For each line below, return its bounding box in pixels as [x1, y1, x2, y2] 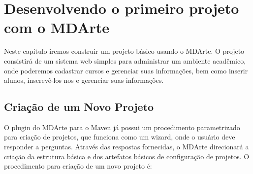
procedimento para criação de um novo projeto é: [4, 161, 152, 171]
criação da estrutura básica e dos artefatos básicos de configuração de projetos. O [4, 151, 250, 161]
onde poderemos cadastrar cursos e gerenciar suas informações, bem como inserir [4, 65, 248, 75]
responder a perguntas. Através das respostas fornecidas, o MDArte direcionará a [4, 141, 249, 152]
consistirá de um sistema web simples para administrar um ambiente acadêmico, [4, 55, 246, 66]
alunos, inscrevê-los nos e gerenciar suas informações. [4, 75, 164, 85]
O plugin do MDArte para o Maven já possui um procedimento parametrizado [4, 122, 240, 132]
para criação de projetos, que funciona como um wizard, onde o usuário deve [4, 132, 235, 142]
